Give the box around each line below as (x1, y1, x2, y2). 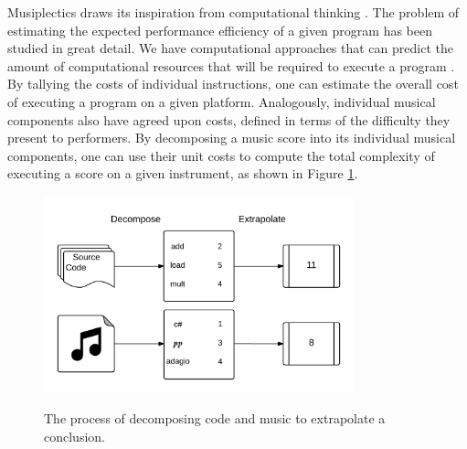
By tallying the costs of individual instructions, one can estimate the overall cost (7, 74, 459, 93)
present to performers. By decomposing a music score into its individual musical (7, 128, 456, 147)
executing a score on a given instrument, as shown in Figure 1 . (7, 164, 358, 183)
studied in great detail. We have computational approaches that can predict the (7, 38, 453, 58)
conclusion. (44, 426, 105, 445)
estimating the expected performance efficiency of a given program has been (7, 20, 432, 39)
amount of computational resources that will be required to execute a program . (7, 56, 455, 75)
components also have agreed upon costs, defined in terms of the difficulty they (7, 110, 451, 129)
